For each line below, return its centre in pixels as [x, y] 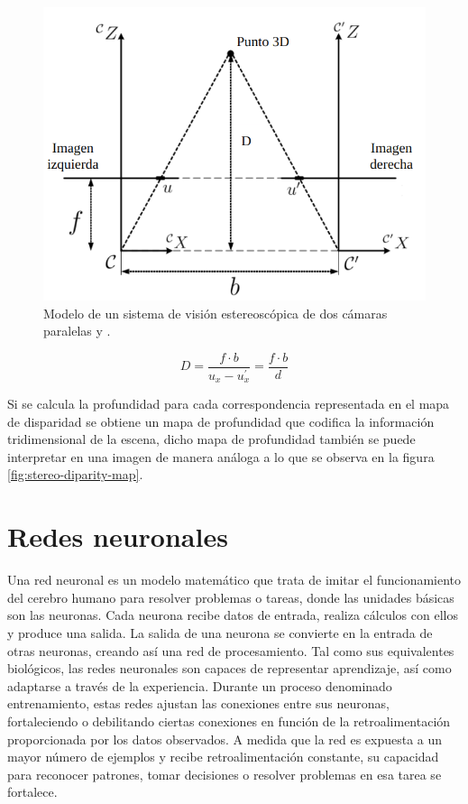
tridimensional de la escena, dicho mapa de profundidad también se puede [211, 439]
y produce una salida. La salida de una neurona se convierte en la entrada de [220, 632]
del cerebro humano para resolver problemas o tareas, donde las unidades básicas [231, 597]
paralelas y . [77, 331]
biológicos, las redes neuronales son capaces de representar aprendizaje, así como [229, 668]
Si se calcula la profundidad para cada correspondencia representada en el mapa [229, 404]
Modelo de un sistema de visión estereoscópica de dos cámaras [216, 313]
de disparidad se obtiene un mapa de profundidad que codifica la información [221, 421]
